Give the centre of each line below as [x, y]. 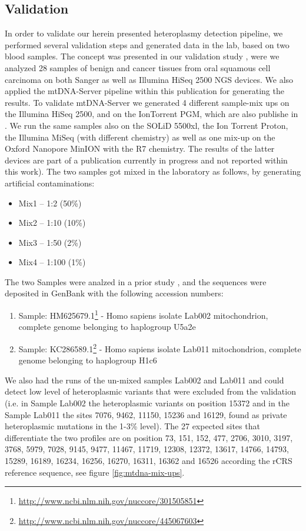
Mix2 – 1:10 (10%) [52, 223]
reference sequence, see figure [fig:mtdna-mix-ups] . [95, 472]
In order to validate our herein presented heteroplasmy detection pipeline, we [144, 33]
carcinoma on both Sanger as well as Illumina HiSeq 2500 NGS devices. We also [149, 79]
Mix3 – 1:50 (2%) [50, 242]
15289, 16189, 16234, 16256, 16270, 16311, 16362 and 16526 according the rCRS [149, 460]
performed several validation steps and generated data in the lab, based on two [147, 44]
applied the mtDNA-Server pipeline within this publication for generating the [144, 91]
